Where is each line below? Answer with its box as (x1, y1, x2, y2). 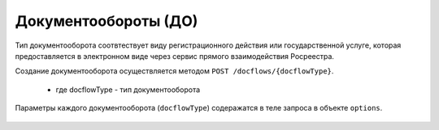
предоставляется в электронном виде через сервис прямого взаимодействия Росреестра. (15, 51, 335, 61)
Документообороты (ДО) (15, 12, 198, 30)
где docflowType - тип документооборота (55, 85, 201, 94)
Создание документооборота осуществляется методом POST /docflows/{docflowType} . (15, 66, 334, 76)
